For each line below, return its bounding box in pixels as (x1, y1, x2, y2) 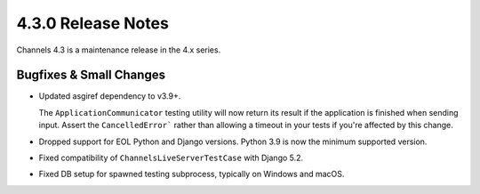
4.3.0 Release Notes (16, 13, 169, 33)
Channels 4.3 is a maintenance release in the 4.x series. (16, 44, 221, 55)
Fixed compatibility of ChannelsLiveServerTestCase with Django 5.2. (38, 152, 304, 164)
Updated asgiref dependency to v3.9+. (38, 91, 181, 101)
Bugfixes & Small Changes (16, 68, 166, 83)
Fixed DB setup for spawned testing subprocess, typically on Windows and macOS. (38, 169, 345, 180)
